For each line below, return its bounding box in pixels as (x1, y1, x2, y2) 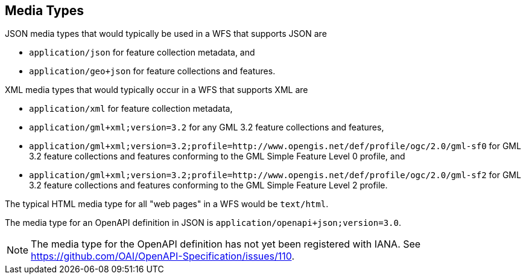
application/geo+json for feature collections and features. (29, 66, 276, 77)
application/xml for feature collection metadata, (29, 103, 233, 114)
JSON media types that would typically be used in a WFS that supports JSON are (5, 28, 327, 39)
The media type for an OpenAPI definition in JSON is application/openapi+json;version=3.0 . (5, 217, 401, 228)
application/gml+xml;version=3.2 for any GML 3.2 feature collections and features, (29, 122, 384, 133)
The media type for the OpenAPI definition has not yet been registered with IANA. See (31, 238, 421, 251)
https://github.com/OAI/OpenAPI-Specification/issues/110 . (31, 250, 295, 263)
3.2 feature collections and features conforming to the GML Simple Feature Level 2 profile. (29, 180, 388, 191)
